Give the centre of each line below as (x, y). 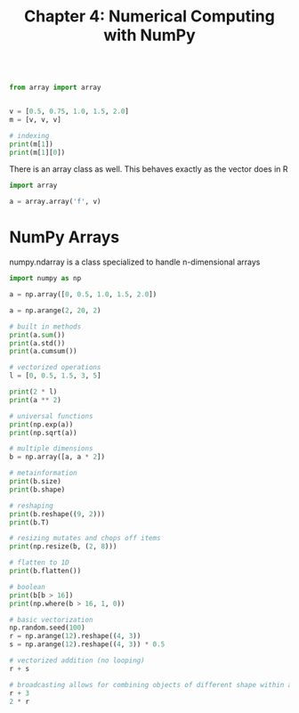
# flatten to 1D (39, 563)
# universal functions (51, 416)
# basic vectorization (51, 620)
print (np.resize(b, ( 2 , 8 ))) (63, 547)
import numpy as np (45, 279)
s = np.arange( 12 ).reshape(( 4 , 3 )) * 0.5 (87, 644)
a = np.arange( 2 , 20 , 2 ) (55, 310)
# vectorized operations (55, 368)
